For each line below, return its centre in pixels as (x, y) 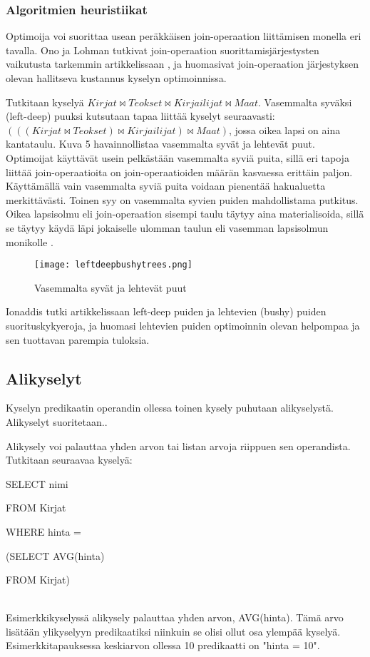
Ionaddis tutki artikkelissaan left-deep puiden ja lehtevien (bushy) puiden (166, 311)
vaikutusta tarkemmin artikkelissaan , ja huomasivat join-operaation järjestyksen (182, 64)
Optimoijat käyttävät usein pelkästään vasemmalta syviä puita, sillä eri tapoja (178, 157)
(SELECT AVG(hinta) (55, 555)
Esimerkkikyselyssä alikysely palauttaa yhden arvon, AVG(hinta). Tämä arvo (175, 617)
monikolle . (30, 241)
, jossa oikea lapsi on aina (285, 129)
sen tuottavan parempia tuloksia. (78, 339)
